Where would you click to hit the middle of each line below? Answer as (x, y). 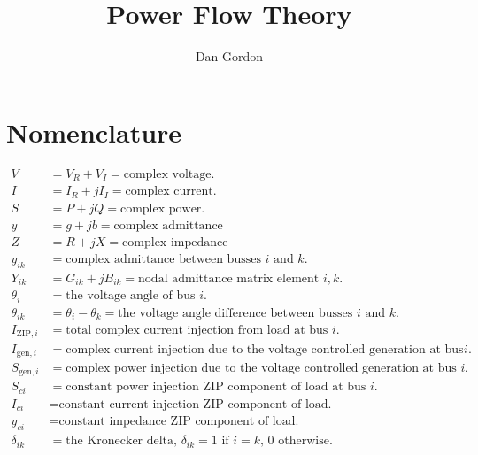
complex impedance (175, 242)
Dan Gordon (229, 56)
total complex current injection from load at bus (197, 331)
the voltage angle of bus (131, 296)
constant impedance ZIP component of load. (179, 422)
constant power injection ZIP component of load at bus (216, 387)
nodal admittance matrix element (229, 278)
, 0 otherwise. (297, 441)
